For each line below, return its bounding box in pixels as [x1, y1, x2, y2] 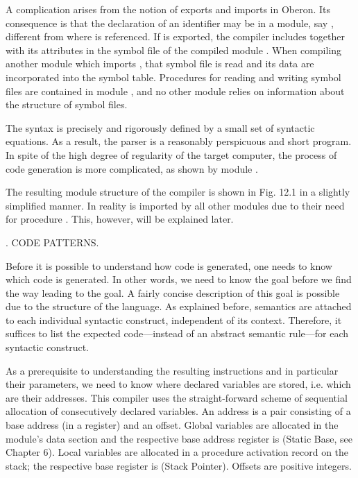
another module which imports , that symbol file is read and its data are [6, 56, 314, 71]
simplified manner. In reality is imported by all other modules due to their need [6, 198, 345, 212]
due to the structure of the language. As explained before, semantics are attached [6, 299, 352, 314]
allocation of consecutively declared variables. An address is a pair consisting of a [6, 404, 351, 418]
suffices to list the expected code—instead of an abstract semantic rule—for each [6, 326, 349, 341]
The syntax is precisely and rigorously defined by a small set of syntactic [6, 120, 315, 135]
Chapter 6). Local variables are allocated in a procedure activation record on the [6, 445, 349, 459]
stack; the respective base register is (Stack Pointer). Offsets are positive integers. [6, 458, 352, 472]
